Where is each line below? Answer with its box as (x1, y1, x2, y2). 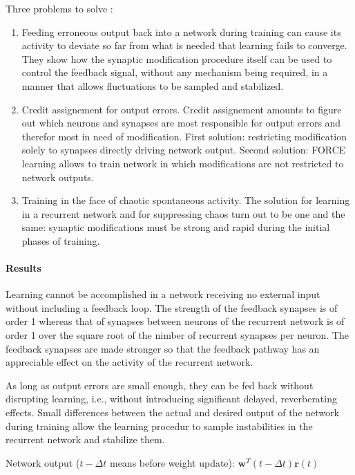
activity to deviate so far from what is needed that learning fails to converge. (21, 38, 347, 53)
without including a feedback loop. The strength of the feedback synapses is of (6, 300, 338, 315)
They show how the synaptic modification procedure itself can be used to (21, 51, 332, 66)
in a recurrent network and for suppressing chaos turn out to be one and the (21, 206, 345, 221)
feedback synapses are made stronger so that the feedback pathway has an (6, 341, 320, 355)
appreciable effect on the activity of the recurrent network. (6, 355, 253, 369)
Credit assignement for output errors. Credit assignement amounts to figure (21, 102, 342, 116)
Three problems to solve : (6, 1, 113, 15)
